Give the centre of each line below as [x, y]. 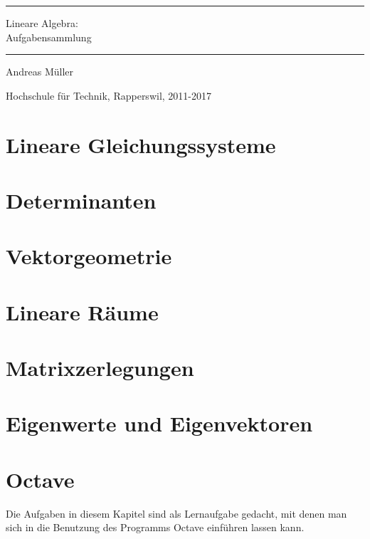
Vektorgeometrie [89, 256]
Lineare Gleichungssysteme [141, 144]
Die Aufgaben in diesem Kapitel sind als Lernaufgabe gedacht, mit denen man [176, 513]
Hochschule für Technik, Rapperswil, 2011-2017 [109, 95]
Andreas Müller [40, 72]
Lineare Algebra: [42, 23]
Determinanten [81, 200]
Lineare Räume [82, 312]
